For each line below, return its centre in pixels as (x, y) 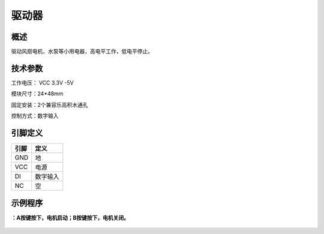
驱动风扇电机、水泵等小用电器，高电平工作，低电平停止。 (82, 52)
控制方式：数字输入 (35, 116)
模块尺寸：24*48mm (37, 94)
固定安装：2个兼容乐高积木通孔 (49, 104)
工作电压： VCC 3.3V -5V (43, 82)
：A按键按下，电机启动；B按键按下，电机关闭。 (70, 217)
